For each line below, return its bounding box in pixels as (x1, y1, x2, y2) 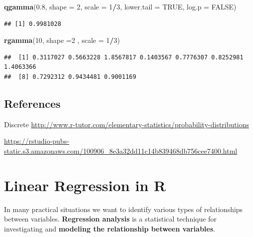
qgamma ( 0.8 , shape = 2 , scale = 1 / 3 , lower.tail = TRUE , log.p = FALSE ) (4, 1, 237, 11)
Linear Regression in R (4, 175, 166, 195)
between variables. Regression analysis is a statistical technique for (4, 214, 217, 224)
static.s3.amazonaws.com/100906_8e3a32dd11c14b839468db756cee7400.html (4, 145, 238, 156)
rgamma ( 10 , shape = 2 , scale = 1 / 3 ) (4, 35, 120, 45)
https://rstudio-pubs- (4, 136, 69, 146)
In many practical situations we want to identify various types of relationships (4, 204, 243, 214)
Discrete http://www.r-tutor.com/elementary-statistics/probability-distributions (4, 119, 249, 129)
